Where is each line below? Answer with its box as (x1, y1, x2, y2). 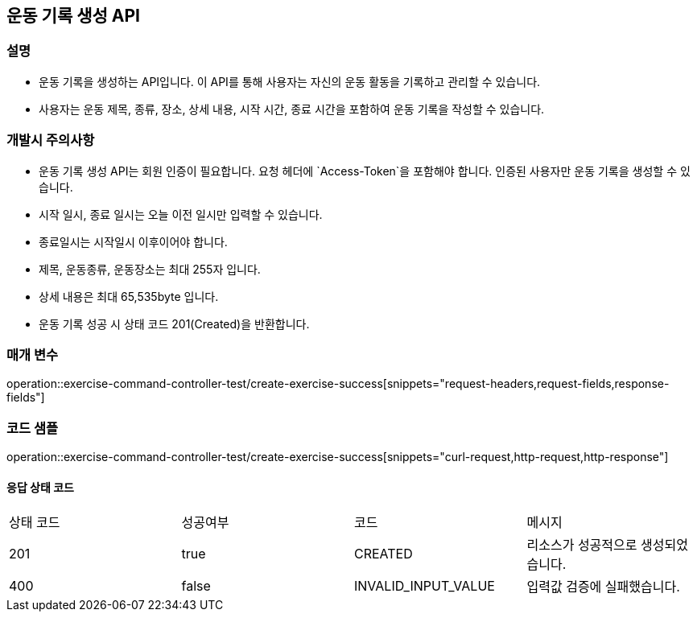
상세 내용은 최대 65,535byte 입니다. (39, 289, 219, 303)
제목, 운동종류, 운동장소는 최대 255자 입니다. (39, 262, 261, 276)
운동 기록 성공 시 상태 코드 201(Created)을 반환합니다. (39, 316, 310, 331)
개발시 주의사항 (6, 132, 95, 149)
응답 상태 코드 (6, 480, 74, 494)
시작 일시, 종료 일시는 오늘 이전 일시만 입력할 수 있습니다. (39, 207, 323, 221)
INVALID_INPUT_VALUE (354, 578, 495, 595)
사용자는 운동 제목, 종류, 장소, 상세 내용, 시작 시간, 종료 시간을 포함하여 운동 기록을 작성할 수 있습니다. (39, 101, 545, 116)
